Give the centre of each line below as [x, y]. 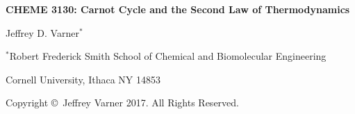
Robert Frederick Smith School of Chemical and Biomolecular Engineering [168, 56]
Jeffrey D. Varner [42, 32]
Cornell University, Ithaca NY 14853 [83, 79]
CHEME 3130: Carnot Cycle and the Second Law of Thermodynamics [178, 9]
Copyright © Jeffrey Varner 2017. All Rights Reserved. [122, 103]
